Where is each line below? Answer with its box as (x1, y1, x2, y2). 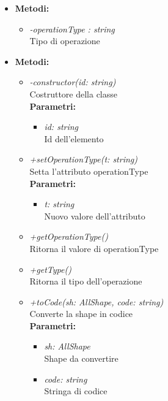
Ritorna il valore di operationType (29, 242, 159, 254)
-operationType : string (29, 22, 115, 35)
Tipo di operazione (29, 34, 100, 47)
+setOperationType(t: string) (29, 153, 138, 166)
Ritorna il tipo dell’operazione (29, 275, 142, 288)
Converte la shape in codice (29, 307, 133, 320)
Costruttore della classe (29, 87, 117, 100)
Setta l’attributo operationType (29, 164, 148, 177)
